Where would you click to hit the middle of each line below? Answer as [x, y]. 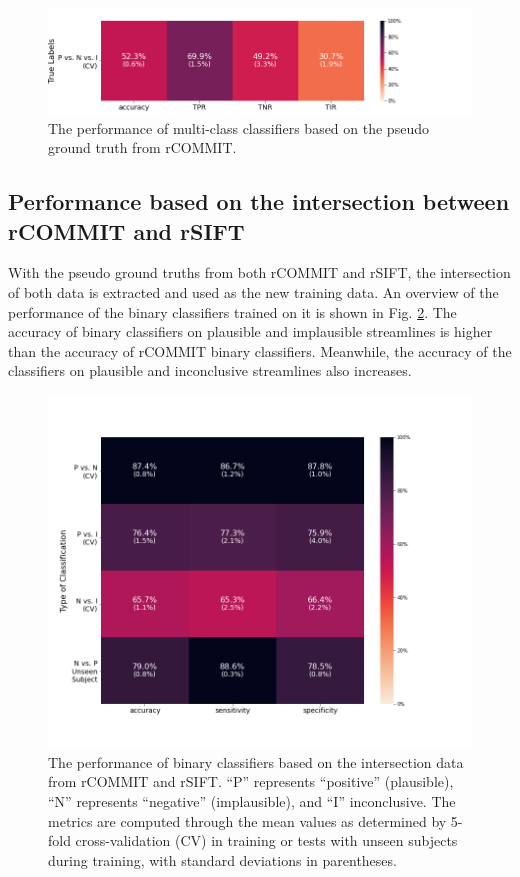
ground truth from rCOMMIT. [142, 147]
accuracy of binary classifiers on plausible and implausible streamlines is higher [250, 331]
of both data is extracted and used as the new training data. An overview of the [253, 291]
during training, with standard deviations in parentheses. [222, 859]
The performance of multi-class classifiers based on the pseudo [238, 127]
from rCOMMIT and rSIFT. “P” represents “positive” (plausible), [251, 781]
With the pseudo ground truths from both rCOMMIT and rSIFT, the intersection [259, 272]
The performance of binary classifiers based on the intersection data [256, 761]
